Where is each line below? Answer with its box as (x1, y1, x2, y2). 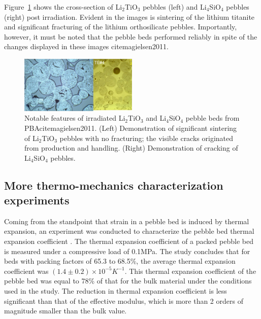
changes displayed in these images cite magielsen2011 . (4, 41, 169, 52)
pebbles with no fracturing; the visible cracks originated (59, 132, 234, 143)
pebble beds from (185, 113, 240, 123)
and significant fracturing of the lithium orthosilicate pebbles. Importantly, (4, 21, 237, 32)
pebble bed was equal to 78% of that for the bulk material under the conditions (4, 275, 252, 286)
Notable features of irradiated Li (24, 113, 125, 123)
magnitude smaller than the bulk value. (4, 305, 127, 316)
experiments (4, 192, 70, 208)
